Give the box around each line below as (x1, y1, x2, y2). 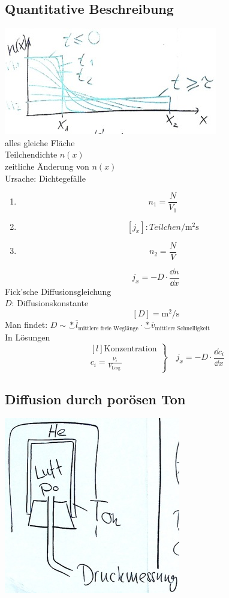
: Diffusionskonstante (11, 297, 89, 309)
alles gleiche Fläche (5, 136, 75, 149)
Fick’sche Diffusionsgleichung (5, 285, 112, 297)
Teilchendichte (5, 148, 58, 161)
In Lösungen (5, 330, 50, 343)
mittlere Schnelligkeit (155, 325, 210, 331)
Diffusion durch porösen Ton (5, 389, 186, 408)
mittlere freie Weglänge (78, 325, 138, 331)
